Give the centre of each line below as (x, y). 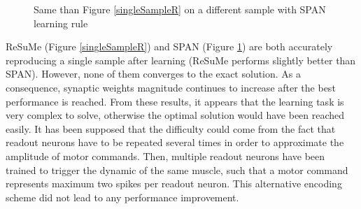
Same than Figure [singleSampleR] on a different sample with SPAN (180, 9)
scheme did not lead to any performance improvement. (122, 197)
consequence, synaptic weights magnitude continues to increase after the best (171, 87)
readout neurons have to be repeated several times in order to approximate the (175, 142)
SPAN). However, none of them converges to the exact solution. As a (154, 74)
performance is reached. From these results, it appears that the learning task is (175, 101)
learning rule (61, 23)
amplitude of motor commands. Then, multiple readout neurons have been (165, 156)
